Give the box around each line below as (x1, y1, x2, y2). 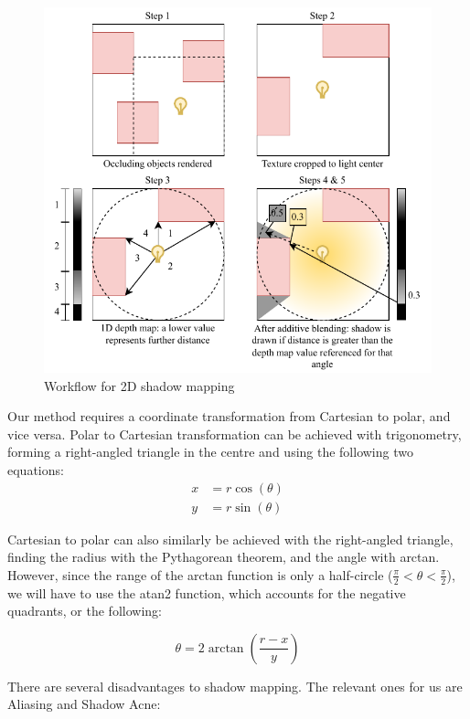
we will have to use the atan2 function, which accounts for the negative (7, 583, 406, 602)
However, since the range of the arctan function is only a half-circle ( (7, 565, 393, 584)
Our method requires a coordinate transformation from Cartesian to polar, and (7, 407, 451, 426)
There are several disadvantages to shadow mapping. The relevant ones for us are (7, 676, 463, 695)
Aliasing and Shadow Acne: (7, 694, 161, 714)
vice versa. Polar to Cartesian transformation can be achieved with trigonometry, (7, 424, 462, 443)
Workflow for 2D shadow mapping (44, 375, 235, 395)
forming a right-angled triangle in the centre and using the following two (7, 442, 413, 461)
